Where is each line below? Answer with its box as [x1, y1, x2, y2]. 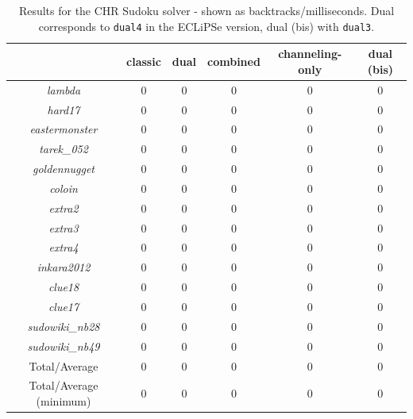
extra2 [48, 199, 79, 216]
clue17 [48, 298, 79, 314]
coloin [49, 179, 78, 196]
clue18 [48, 279, 79, 295]
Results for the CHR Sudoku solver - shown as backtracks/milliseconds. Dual [18, 2, 395, 18]
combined [207, 53, 261, 70]
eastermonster [29, 121, 98, 137]
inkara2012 [37, 259, 91, 275]
